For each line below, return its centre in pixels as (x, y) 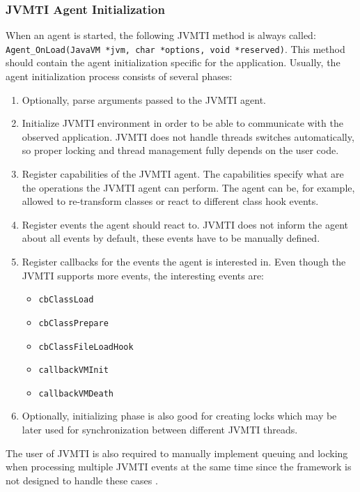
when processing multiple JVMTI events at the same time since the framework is (179, 467)
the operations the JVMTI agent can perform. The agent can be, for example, (188, 187)
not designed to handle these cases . (82, 480)
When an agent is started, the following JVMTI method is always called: (161, 35)
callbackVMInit (73, 370)
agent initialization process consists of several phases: (119, 76)
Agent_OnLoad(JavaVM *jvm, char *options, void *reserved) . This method (175, 48)
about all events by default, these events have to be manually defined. (171, 238)
